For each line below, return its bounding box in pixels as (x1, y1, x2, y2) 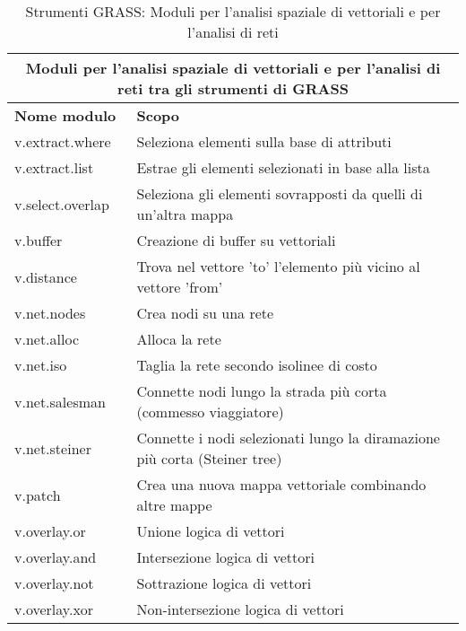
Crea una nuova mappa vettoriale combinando (136, 474, 427, 495)
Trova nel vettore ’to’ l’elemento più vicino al (136, 256, 420, 276)
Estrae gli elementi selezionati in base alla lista (136, 157, 430, 178)
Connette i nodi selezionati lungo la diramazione (136, 427, 440, 448)
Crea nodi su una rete (136, 302, 274, 323)
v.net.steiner (14, 437, 91, 459)
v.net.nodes (14, 302, 86, 323)
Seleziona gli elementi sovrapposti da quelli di (136, 183, 423, 204)
